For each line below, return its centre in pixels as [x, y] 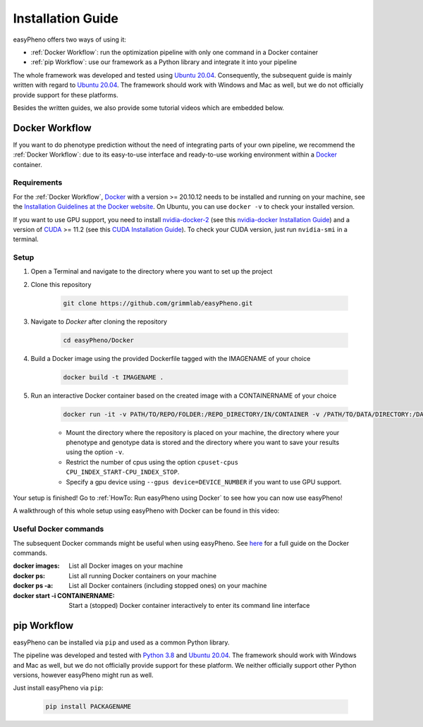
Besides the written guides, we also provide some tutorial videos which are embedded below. [149, 108]
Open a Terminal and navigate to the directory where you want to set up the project [152, 271]
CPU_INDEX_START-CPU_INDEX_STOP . [123, 472]
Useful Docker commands [59, 529]
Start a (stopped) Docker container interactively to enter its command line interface [189, 605]
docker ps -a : [33, 586]
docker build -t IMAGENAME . [114, 377]
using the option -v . [95, 452]
